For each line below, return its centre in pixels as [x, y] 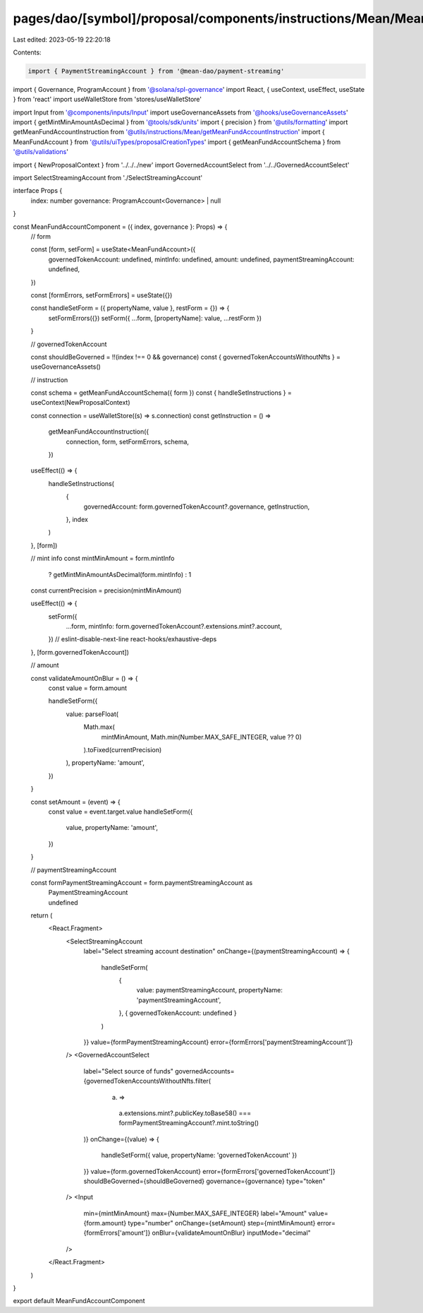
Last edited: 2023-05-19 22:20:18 [62, 40]
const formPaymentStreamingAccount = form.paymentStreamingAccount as [142, 882]
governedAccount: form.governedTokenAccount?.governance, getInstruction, [197, 506]
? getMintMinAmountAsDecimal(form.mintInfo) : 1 [120, 574]
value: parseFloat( [92, 714]
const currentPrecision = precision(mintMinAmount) [106, 590]
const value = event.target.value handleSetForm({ [121, 812]
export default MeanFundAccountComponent [79, 1301]
